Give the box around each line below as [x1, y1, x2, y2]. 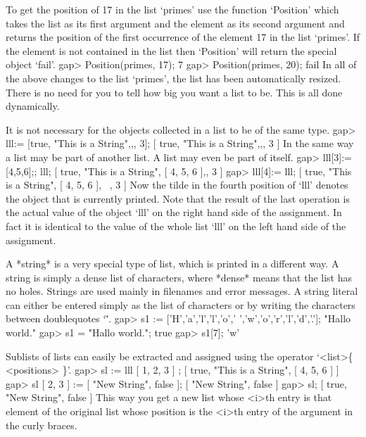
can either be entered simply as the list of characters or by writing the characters [6, 297, 355, 312]
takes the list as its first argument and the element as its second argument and [6, 15, 345, 30]
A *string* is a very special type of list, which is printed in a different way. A [6, 256, 339, 271]
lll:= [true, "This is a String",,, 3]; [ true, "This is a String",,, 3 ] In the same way [6, 136, 354, 151]
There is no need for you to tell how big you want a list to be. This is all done [6, 84, 343, 99]
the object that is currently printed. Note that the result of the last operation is [6, 191, 350, 205]
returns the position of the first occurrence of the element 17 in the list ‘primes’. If [6, 30, 360, 44]
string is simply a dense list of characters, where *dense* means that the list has [6, 270, 353, 284]
